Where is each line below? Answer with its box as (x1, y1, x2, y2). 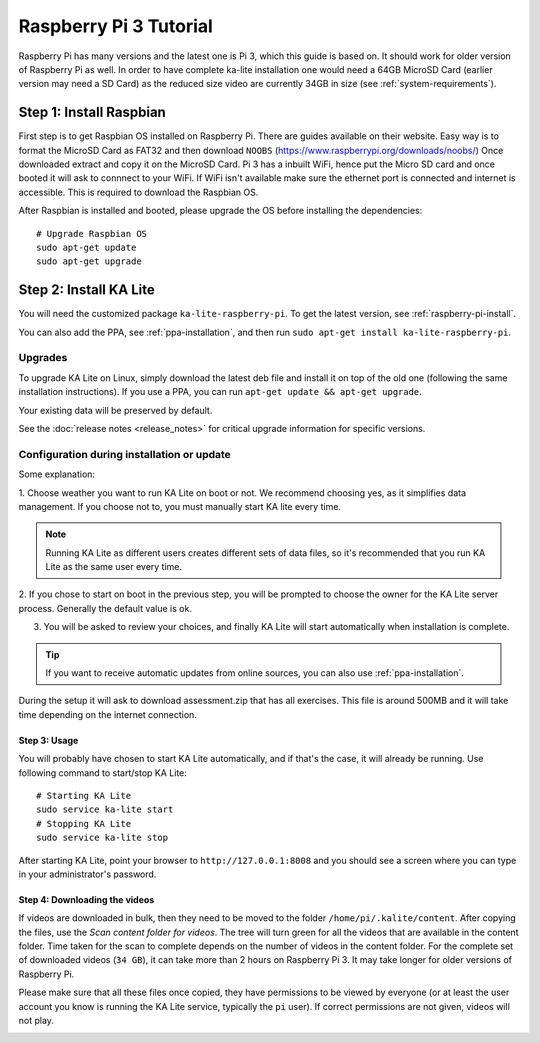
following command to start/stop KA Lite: (18, 766, 187, 779)
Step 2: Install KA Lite (18, 281, 155, 299)
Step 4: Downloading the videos (18, 893, 155, 905)
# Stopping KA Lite (36, 818, 132, 829)
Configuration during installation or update (18, 447, 232, 461)
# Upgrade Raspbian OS (36, 228, 148, 239)
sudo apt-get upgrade (36, 256, 142, 267)
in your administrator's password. (18, 868, 157, 880)
